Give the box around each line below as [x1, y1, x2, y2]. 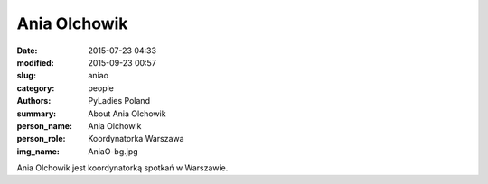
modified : [16, 57, 54, 68]
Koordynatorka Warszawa [88, 133, 184, 144]
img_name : [16, 145, 61, 157]
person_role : [16, 133, 66, 144]
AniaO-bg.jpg [88, 145, 139, 157]
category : [16, 82, 55, 94]
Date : [16, 45, 38, 56]
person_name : [16, 120, 72, 131]
